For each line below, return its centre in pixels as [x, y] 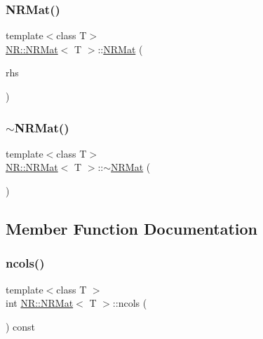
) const [21, 326]
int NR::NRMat [40, 303]
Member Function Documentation [132, 228]
